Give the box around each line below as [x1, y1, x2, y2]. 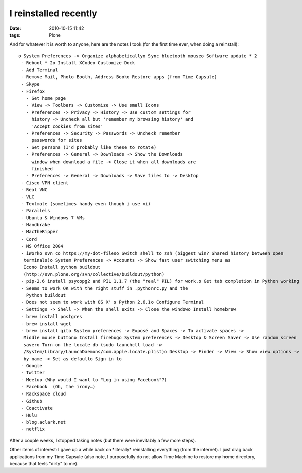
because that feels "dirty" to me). [9, 460, 79, 466]
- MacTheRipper [21, 229, 58, 235]
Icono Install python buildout [23, 264, 101, 270]
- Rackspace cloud [21, 391, 66, 397]
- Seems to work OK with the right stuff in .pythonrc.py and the [21, 285, 188, 291]
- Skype [21, 81, 40, 87]
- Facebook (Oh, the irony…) [21, 384, 96, 390]
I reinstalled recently [9, 8, 98, 19]
